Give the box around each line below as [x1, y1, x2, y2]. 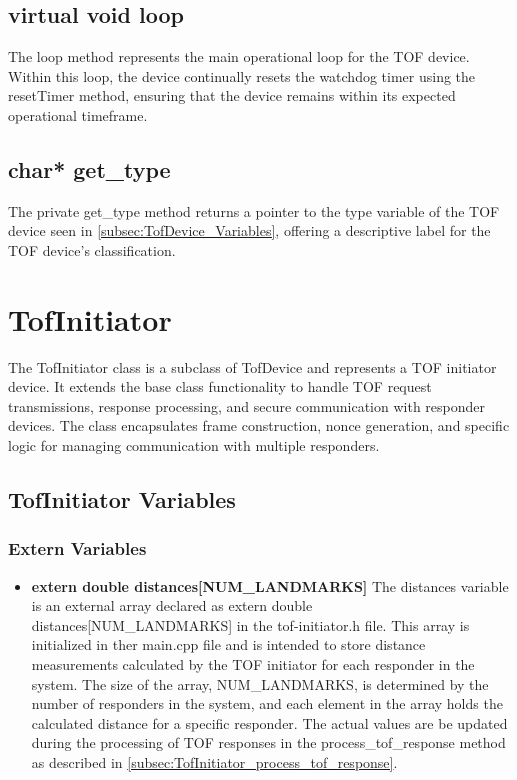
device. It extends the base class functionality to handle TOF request [8, 376, 432, 397]
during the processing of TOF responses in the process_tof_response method [31, 732, 506, 753]
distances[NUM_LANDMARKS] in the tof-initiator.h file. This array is [31, 614, 470, 635]
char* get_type [8, 153, 171, 184]
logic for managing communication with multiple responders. [8, 435, 380, 456]
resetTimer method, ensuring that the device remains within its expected [8, 85, 456, 106]
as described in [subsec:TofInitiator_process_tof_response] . [31, 752, 398, 772]
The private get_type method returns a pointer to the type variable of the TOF [8, 200, 500, 221]
